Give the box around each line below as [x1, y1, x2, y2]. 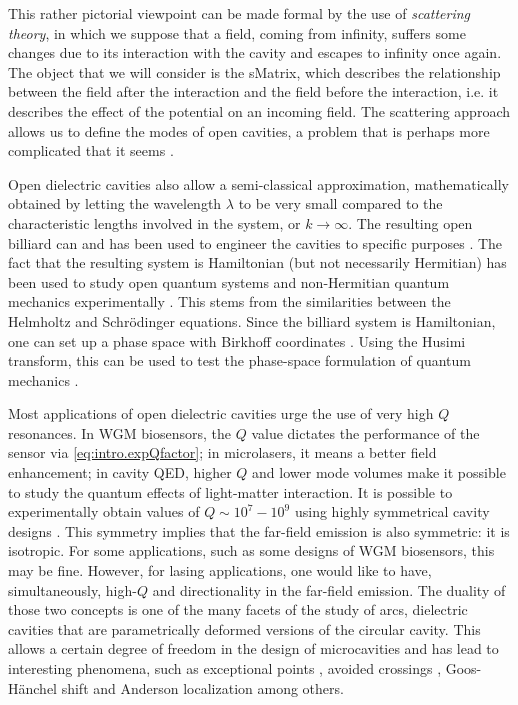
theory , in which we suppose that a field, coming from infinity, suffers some [8, 22, 466, 43]
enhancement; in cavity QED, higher [8, 462, 232, 483]
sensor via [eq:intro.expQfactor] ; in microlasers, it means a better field [8, 442, 437, 463]
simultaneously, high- [8, 579, 137, 600]
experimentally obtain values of [8, 501, 200, 522]
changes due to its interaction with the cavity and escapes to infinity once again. [8, 42, 502, 63]
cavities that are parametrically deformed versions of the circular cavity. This [8, 618, 481, 639]
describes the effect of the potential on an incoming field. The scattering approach [8, 100, 510, 121]
